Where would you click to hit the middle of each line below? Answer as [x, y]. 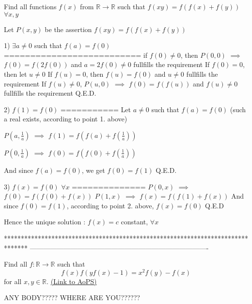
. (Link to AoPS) [72, 281]
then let [16, 74]
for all [13, 281]
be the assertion [68, 29]
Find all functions [30, 6]
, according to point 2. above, [110, 205]
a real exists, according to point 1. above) [66, 119]
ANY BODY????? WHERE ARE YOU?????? [72, 297]
